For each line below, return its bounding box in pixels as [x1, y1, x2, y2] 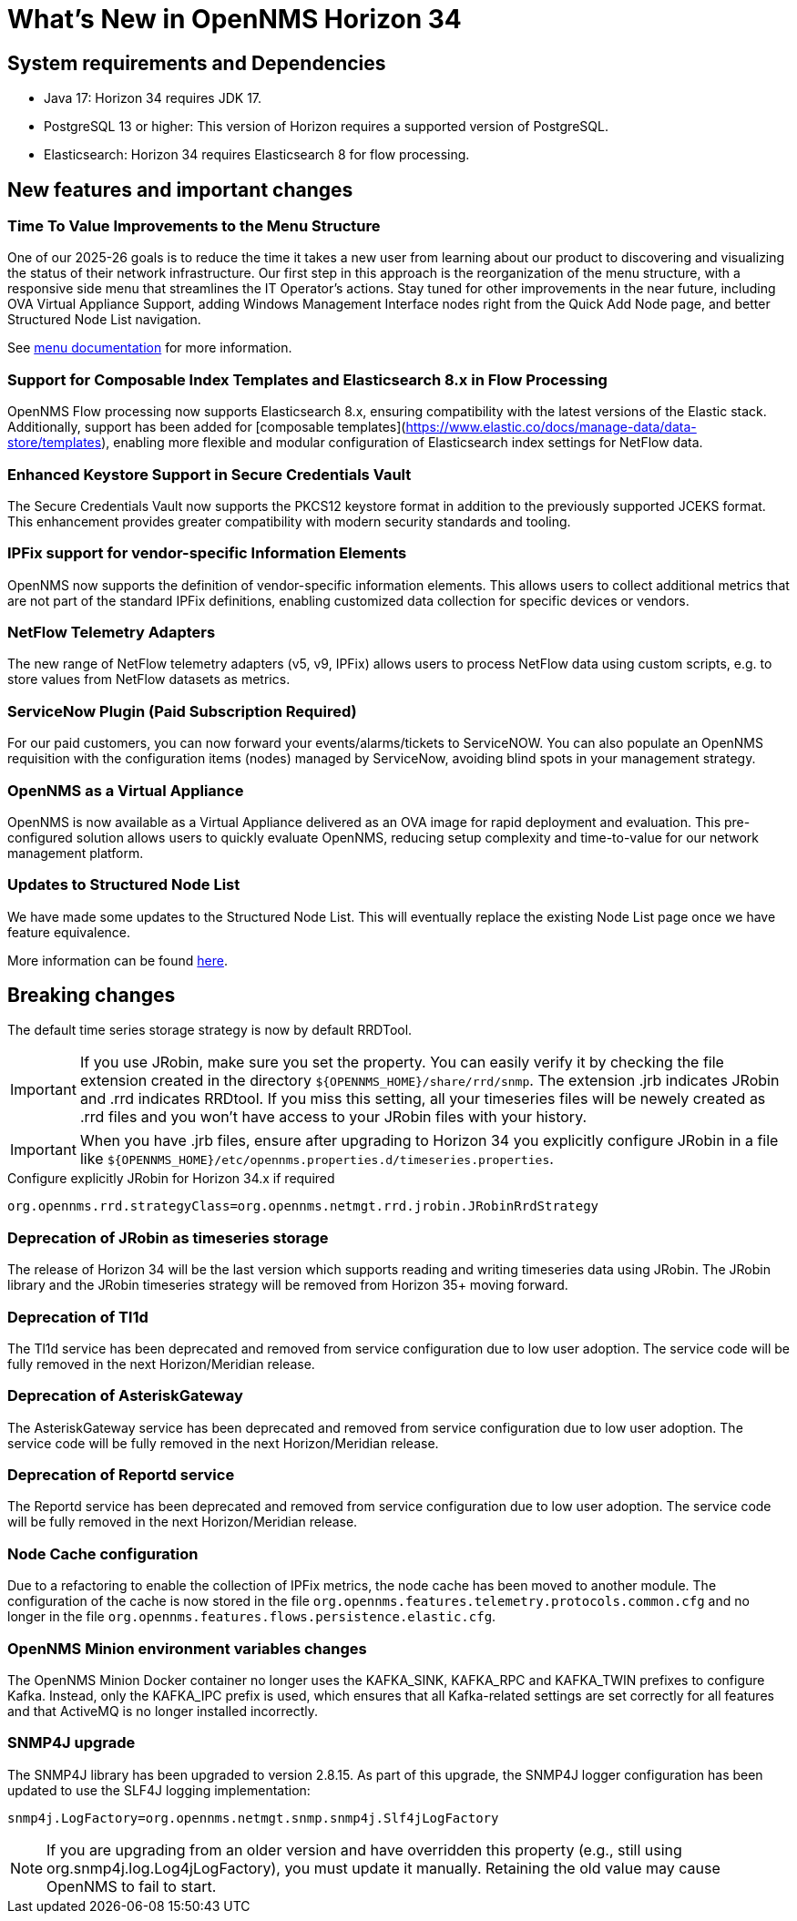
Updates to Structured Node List [7, 875, 240, 894]
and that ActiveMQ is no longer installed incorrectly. [7, 1702, 318, 1719]
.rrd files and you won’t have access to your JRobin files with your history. [79, 1108, 588, 1127]
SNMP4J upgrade [7, 1733, 136, 1752]
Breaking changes [7, 984, 176, 1007]
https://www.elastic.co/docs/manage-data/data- [405, 419, 697, 435]
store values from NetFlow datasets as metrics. [7, 671, 291, 688]
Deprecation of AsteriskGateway [7, 1386, 243, 1405]
